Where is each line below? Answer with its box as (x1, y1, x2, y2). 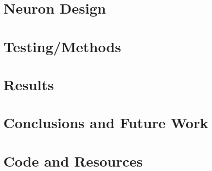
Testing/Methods (3, 36, 122, 56)
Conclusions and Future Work (3, 113, 209, 133)
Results (3, 74, 54, 94)
